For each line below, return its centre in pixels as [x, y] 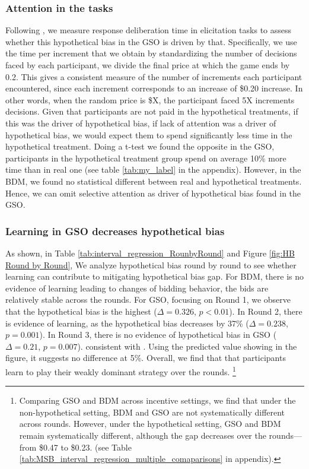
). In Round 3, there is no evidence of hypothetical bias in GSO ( [158, 335]
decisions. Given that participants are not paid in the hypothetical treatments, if [152, 111]
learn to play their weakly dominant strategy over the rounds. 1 [121, 370]
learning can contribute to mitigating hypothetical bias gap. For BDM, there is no [154, 276]
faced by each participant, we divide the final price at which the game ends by [148, 65]
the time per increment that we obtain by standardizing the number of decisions [151, 53]
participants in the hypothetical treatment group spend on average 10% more [146, 158]
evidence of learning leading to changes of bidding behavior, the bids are [137, 288]
